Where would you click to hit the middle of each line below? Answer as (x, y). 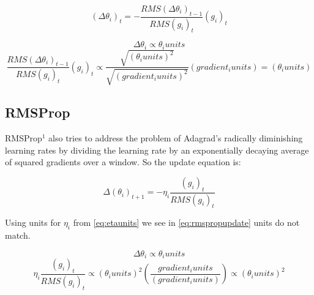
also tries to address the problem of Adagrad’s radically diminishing (176, 138)
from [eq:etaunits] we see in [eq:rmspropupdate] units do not (186, 222)
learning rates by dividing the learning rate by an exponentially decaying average (157, 150)
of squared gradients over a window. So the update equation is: (123, 162)
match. (18, 235)
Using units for (33, 222)
